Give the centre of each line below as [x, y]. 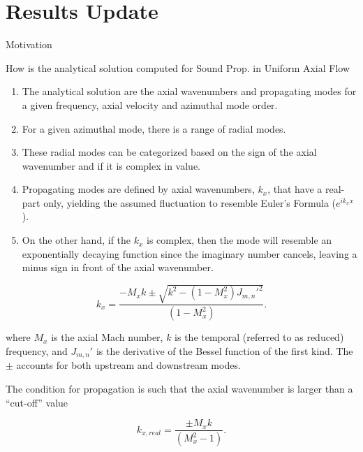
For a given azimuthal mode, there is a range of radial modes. [154, 128]
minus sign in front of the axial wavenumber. [118, 267]
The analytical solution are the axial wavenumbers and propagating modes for [189, 91]
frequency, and [37, 350]
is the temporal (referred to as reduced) [259, 337]
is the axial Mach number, [107, 337]
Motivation [29, 44]
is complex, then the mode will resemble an [239, 240]
